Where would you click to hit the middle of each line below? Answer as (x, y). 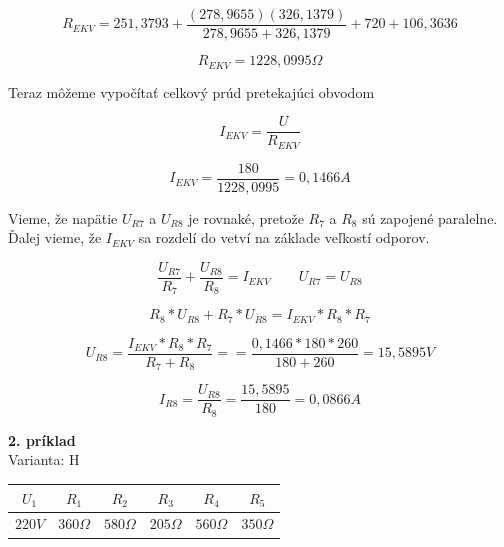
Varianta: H (44, 459)
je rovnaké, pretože (246, 217)
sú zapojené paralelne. (430, 217)
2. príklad (42, 439)
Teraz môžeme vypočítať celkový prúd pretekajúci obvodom (191, 91)
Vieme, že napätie (63, 217)
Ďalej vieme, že (55, 237)
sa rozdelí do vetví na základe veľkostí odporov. (284, 237)
